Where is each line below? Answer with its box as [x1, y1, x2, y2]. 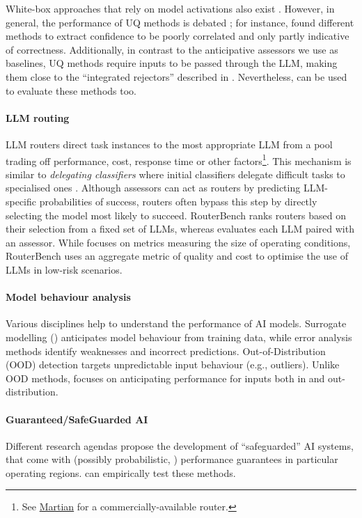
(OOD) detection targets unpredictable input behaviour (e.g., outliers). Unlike [6, 357, 340, 372]
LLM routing [6, 110, 70, 125]
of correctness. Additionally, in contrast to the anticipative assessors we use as [6, 42, 338, 56]
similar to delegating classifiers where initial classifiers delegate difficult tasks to [6, 166, 345, 181]
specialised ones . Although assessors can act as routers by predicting [6, 180, 301, 195]
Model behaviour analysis [6, 290, 131, 304]
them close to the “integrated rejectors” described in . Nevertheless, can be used [6, 69, 347, 84]
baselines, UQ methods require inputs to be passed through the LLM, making [6, 56, 338, 70]
